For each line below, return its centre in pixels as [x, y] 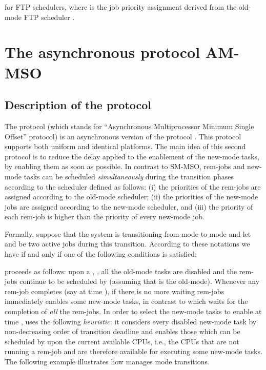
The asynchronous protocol [103, 52]
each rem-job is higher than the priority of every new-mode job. [105, 217]
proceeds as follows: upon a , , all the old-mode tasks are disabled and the [121, 271]
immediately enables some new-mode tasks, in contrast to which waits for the [126, 301]
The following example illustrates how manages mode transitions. [107, 362]
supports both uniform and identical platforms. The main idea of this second [125, 146]
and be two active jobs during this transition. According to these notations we [127, 244]
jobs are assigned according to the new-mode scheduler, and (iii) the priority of [129, 206]
